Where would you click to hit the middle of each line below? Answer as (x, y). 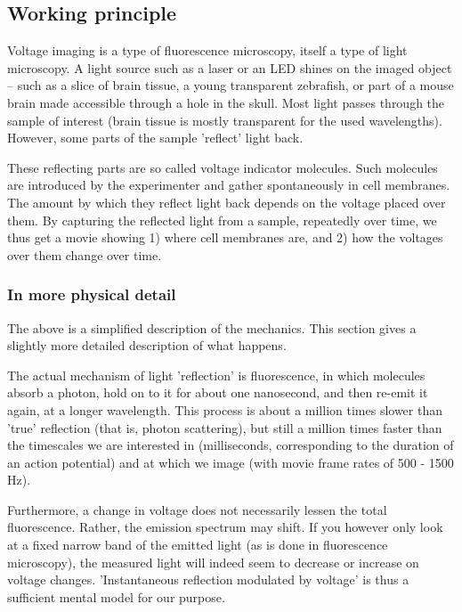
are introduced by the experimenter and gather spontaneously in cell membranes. (229, 185)
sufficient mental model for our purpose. (116, 596)
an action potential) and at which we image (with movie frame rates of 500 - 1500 (231, 462)
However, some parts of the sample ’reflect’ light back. (155, 138)
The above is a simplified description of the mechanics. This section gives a (212, 327)
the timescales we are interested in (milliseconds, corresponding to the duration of (231, 445)
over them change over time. (85, 254)
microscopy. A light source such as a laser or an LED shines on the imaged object (230, 67)
